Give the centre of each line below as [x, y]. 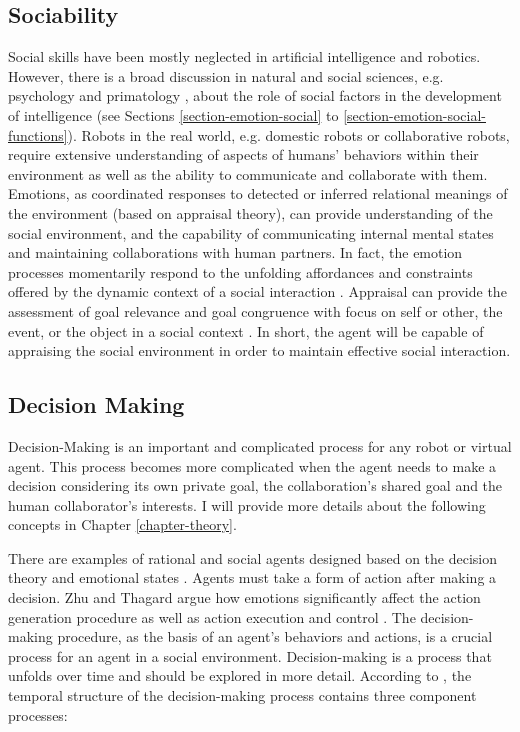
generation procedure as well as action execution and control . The [212, 616]
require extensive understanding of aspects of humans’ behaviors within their [243, 154]
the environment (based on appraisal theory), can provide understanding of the [250, 212]
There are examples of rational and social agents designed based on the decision [252, 557]
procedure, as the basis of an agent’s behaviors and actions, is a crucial [275, 636]
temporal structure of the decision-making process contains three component [242, 695]
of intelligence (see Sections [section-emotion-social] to [173, 114]
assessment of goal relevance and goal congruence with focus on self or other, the [255, 310]
